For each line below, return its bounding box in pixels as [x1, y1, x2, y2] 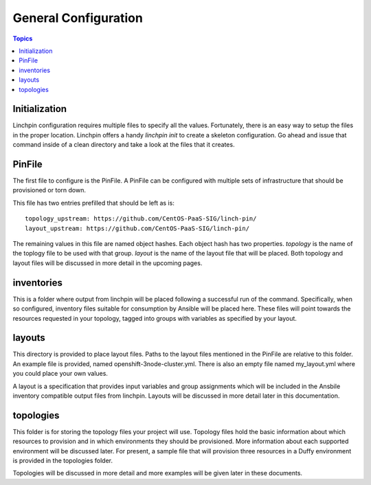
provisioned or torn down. [12, 186, 86, 194]
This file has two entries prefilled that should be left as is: [12, 199, 175, 207]
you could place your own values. [12, 370, 108, 378]
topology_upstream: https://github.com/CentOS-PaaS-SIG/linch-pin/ [25, 215, 257, 223]
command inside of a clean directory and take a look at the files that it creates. [12, 141, 235, 149]
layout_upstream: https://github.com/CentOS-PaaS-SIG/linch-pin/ [25, 224, 250, 232]
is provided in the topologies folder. [12, 457, 113, 465]
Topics [12, 34, 33, 43]
